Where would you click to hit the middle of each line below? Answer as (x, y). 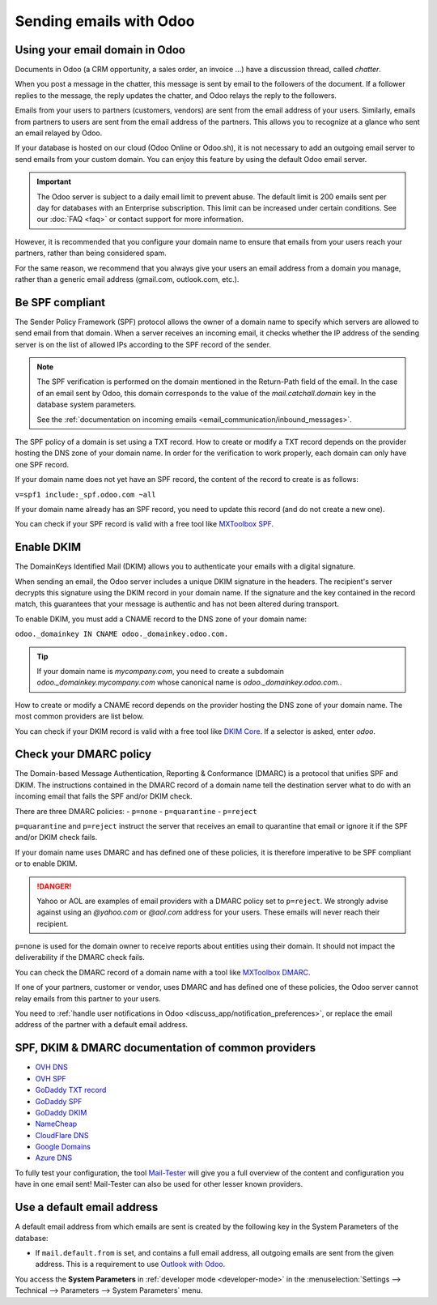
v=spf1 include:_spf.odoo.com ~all (86, 495)
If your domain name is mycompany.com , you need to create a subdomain (161, 671)
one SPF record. (42, 464)
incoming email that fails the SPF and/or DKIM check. (104, 796)
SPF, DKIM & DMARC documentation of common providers (165, 1048)
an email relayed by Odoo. (59, 133)
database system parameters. (87, 404)
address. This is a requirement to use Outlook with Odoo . (130, 1264)
